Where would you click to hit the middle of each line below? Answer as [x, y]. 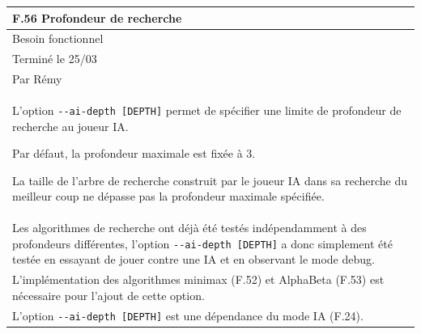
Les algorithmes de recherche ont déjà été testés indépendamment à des [189, 228]
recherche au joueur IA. [70, 126]
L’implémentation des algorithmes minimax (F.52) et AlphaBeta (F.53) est [198, 279]
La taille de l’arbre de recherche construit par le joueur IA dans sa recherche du [210, 180]
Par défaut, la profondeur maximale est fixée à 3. [134, 153]
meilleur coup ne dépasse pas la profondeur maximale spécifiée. [168, 196]
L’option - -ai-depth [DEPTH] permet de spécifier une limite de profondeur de [207, 110]
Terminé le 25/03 [55, 59]
